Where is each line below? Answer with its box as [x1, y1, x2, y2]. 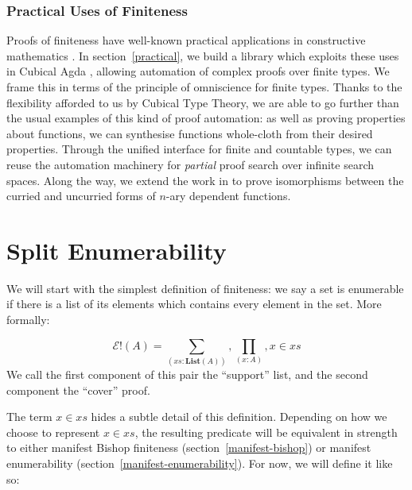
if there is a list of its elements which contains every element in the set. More [6, 295, 382, 312]
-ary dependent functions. [165, 187, 291, 204]
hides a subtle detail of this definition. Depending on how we [91, 408, 387, 425]
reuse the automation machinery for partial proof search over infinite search [6, 156, 375, 172]
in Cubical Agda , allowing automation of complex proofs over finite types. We [6, 63, 390, 79]
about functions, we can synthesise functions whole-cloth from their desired [6, 125, 373, 141]
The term [6, 408, 52, 425]
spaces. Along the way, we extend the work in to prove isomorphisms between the [6, 172, 404, 188]
